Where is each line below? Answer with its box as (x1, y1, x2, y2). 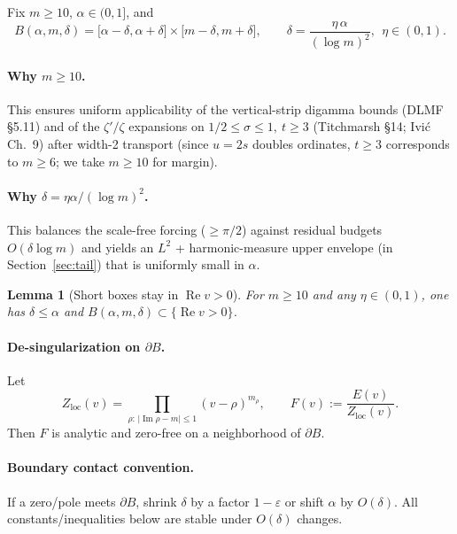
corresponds (385, 134, 450, 152)
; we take (56, 151, 105, 170)
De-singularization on (7, 337, 141, 355)
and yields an (81, 237, 154, 256)
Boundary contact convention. (7, 458, 195, 476)
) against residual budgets (241, 220, 383, 238)
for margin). (152, 151, 218, 170)
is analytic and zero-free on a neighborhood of (51, 423, 301, 442)
